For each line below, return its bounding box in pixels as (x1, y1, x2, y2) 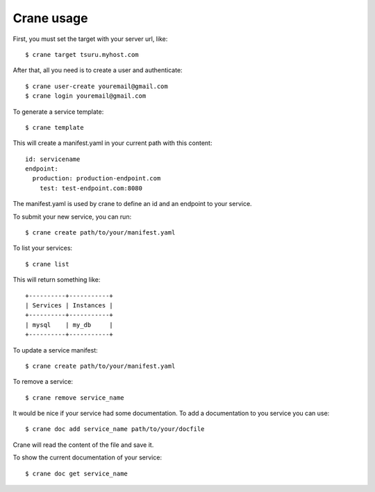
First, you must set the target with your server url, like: (12, 35, 168, 43)
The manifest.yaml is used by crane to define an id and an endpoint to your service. (12, 200, 253, 208)
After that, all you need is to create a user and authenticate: (12, 66, 183, 74)
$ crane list (25, 260, 69, 268)
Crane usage (12, 10, 88, 26)
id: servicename (25, 155, 81, 163)
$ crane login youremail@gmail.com (25, 92, 147, 100)
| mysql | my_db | (25, 321, 114, 329)
